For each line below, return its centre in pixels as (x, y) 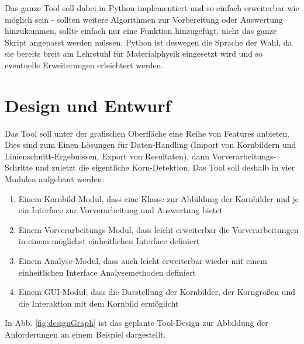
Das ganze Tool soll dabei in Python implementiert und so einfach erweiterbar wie (152, 8)
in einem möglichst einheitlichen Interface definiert (109, 241)
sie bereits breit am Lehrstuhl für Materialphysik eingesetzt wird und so (134, 53)
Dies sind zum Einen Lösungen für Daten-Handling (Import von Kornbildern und (151, 145)
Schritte (19, 167)
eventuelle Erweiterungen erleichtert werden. (84, 65)
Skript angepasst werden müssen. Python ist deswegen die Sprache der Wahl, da (148, 42)
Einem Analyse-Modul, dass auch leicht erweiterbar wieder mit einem (143, 261)
